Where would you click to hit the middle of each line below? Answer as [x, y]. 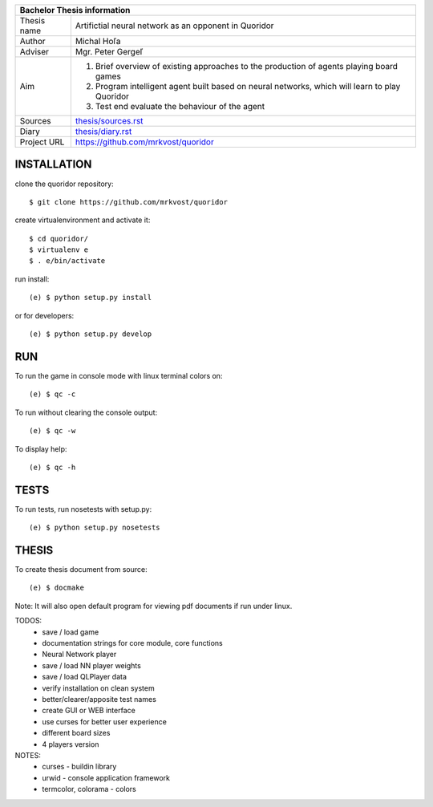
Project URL [42, 142]
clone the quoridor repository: [64, 184]
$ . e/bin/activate [67, 261]
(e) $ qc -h [53, 467]
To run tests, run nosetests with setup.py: [83, 509]
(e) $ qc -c [53, 394]
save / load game [71, 632]
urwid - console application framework [106, 777]
